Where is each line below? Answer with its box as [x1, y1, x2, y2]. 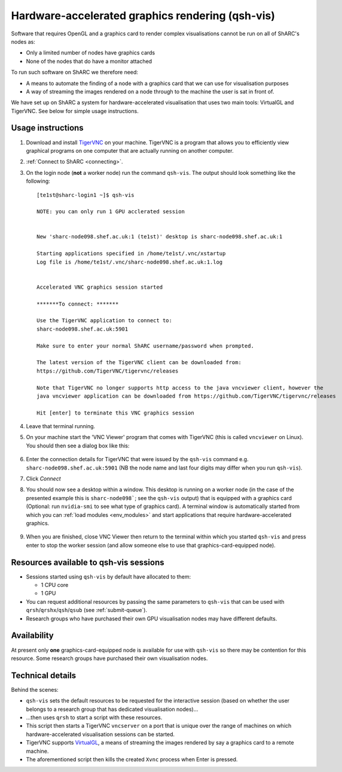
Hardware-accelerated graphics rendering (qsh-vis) [11, 9, 275, 22]
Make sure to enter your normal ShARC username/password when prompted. [36, 342, 254, 349]
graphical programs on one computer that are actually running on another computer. [26, 147, 234, 154]
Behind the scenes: [11, 686, 59, 693]
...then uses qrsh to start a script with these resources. [26, 714, 163, 721]
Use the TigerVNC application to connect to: [36, 317, 173, 324]
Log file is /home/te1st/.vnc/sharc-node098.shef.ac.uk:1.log [36, 258, 223, 265]
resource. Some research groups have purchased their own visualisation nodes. [11, 655, 208, 662]
